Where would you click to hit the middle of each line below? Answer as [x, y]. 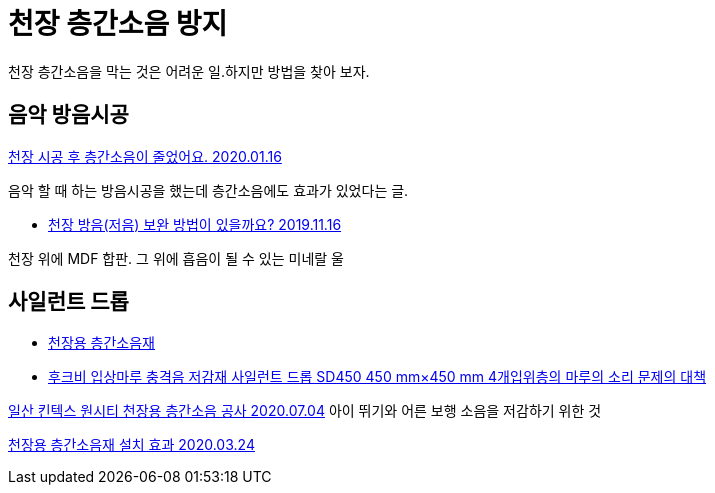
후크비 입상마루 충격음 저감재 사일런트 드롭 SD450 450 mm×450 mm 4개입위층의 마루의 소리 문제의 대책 [377, 377]
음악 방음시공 [68, 115]
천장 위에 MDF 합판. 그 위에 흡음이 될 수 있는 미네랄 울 [176, 258]
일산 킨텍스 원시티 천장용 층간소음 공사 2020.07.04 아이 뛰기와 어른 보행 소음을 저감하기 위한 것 [305, 411]
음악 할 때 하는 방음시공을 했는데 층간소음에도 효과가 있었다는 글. [208, 190]
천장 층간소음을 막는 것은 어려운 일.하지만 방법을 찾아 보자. [189, 71]
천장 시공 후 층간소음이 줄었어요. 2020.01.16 [145, 156]
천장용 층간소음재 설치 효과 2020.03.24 [131, 445]
